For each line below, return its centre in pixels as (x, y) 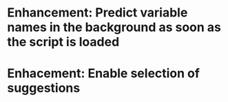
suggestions (44, 88)
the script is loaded (63, 42)
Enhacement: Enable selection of (103, 73)
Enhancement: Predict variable (97, 13)
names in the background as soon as (114, 27)
